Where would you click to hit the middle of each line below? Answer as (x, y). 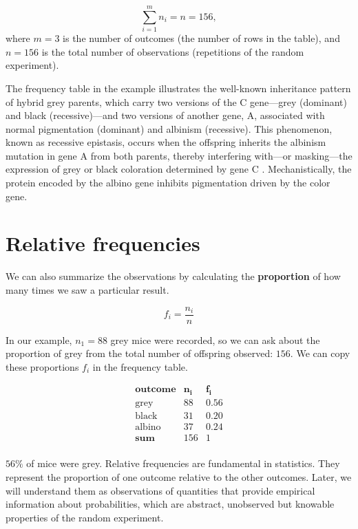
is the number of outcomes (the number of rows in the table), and (201, 38)
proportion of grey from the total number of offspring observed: (139, 353)
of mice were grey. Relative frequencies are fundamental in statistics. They (183, 463)
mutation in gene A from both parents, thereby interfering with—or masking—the (179, 155)
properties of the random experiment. (85, 517)
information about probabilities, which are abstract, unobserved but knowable (170, 504)
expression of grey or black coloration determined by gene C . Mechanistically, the (179, 169)
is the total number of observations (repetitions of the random (173, 51)
